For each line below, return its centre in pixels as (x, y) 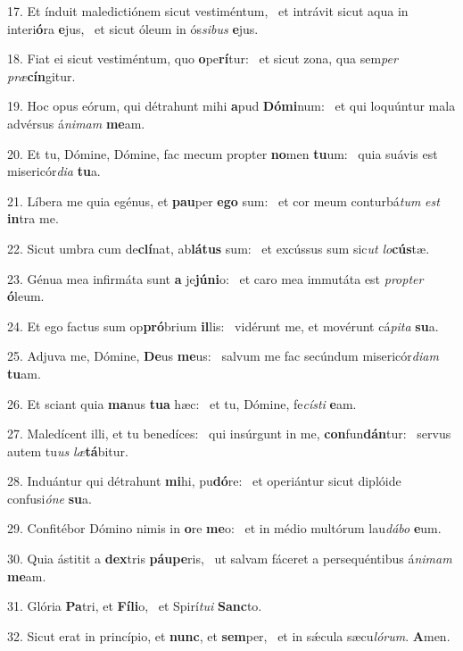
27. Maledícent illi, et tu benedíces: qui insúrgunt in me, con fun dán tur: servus (229, 434)
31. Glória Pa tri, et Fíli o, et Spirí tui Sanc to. (135, 606)
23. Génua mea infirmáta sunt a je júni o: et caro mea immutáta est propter (215, 278)
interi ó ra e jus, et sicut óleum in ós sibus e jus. (133, 28)
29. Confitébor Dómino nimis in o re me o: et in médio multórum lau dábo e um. (224, 528)
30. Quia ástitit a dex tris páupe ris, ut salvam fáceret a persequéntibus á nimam (230, 559)
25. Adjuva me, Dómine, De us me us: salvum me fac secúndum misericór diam (223, 356)
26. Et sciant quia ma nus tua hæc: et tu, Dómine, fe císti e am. (182, 403)
